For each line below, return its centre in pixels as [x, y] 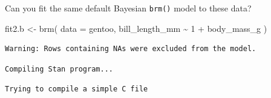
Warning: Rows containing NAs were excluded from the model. [131, 49]
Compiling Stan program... [59, 69]
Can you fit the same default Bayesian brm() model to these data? [128, 8]
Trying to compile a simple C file [77, 89]
